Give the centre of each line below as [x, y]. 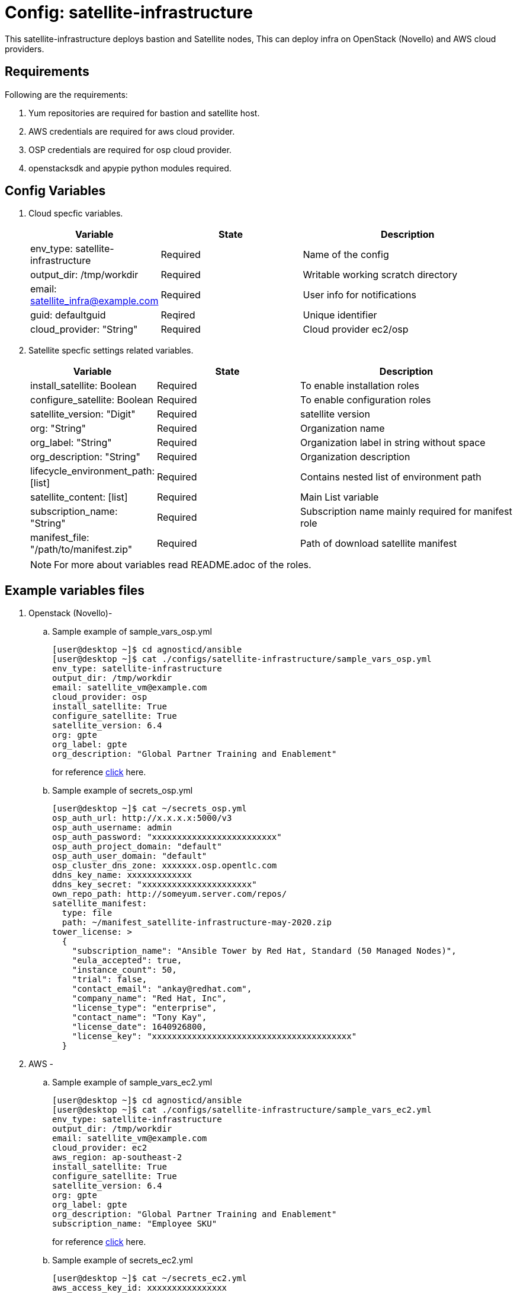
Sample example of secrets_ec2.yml [123, 1260]
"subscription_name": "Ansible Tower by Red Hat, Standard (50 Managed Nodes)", [264, 951]
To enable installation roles [360, 386]
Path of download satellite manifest [379, 544]
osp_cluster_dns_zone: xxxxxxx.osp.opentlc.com [165, 866]
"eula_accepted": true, [127, 961]
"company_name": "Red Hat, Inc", [150, 999]
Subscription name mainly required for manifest [406, 512]
